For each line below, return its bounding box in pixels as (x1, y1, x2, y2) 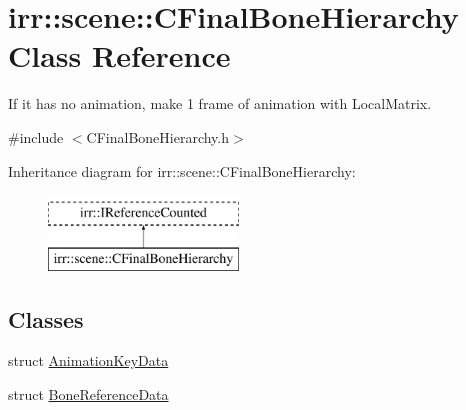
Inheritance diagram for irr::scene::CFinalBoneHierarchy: (8, 160, 356, 181)
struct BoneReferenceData (8, 384, 169, 405)
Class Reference (8, 35, 231, 76)
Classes (8, 303, 84, 334)
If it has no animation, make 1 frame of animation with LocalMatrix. (8, 93, 432, 114)
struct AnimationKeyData (8, 350, 169, 371)
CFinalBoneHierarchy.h (86, 126, 229, 147)
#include (8, 126, 64, 147)
